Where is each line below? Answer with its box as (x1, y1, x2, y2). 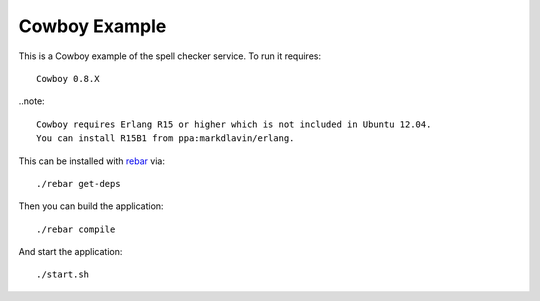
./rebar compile (36, 223, 116, 235)
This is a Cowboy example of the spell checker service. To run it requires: (18, 50, 322, 62)
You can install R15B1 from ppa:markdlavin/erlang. (36, 133, 295, 144)
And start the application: (18, 246, 123, 258)
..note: (18, 95, 45, 107)
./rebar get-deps (36, 178, 121, 189)
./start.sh (36, 269, 90, 280)
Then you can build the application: (18, 200, 164, 212)
